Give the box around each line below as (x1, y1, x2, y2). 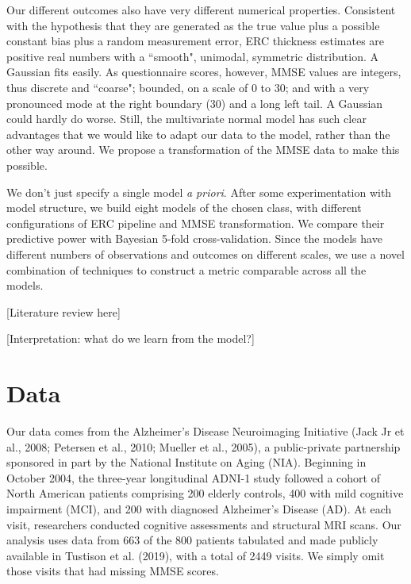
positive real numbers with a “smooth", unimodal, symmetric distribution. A (6, 48, 378, 64)
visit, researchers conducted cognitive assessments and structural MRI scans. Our (6, 516, 401, 532)
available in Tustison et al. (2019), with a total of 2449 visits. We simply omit (6, 547, 385, 563)
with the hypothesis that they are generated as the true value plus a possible (6, 17, 380, 33)
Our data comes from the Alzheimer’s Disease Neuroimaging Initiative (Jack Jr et (6, 423, 405, 439)
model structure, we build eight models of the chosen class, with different (6, 199, 362, 216)
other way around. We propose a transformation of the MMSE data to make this (6, 141, 400, 158)
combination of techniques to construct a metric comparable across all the (6, 261, 367, 278)
